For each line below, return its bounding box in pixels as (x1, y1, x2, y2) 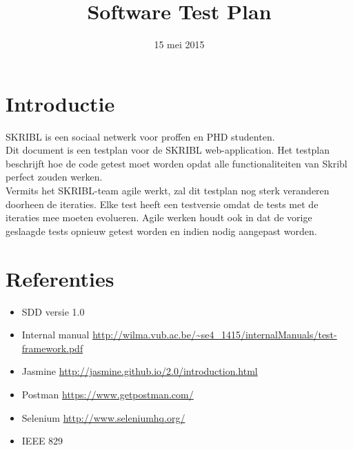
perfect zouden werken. (6, 170, 103, 184)
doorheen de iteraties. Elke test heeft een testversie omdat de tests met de (6, 196, 319, 211)
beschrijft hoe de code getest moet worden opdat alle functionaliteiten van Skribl (6, 156, 347, 170)
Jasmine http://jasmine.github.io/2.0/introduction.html (21, 364, 258, 378)
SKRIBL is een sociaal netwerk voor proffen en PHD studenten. (6, 129, 275, 143)
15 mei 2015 (154, 37, 205, 52)
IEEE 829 (21, 433, 63, 448)
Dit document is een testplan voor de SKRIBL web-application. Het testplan (6, 143, 330, 157)
